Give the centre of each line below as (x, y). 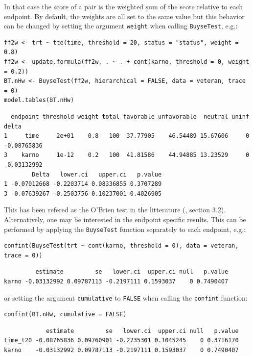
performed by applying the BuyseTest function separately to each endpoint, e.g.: (125, 229)
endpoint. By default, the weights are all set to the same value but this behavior (124, 16)
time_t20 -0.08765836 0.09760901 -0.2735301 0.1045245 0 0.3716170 (121, 341)
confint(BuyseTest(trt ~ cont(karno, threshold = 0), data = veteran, (121, 246)
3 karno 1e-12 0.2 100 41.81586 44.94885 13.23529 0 (127, 155)
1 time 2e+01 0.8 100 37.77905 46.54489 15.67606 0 (127, 136)
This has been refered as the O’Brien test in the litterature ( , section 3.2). (115, 210)
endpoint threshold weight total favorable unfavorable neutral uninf (130, 117)
